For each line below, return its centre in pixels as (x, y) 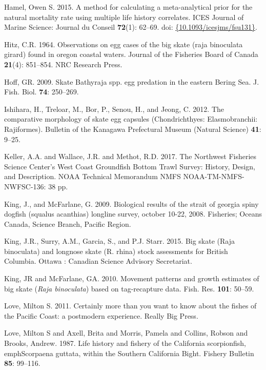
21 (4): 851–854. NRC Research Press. (63, 64)
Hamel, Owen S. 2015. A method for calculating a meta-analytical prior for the (128, 7)
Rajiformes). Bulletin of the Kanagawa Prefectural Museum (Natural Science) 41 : (133, 129)
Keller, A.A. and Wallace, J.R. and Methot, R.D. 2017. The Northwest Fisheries (130, 156)
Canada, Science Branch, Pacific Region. (68, 223)
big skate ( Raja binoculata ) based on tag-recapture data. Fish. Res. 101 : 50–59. (129, 288)
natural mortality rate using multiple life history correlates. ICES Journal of (124, 17)
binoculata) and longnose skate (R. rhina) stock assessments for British (116, 251)
